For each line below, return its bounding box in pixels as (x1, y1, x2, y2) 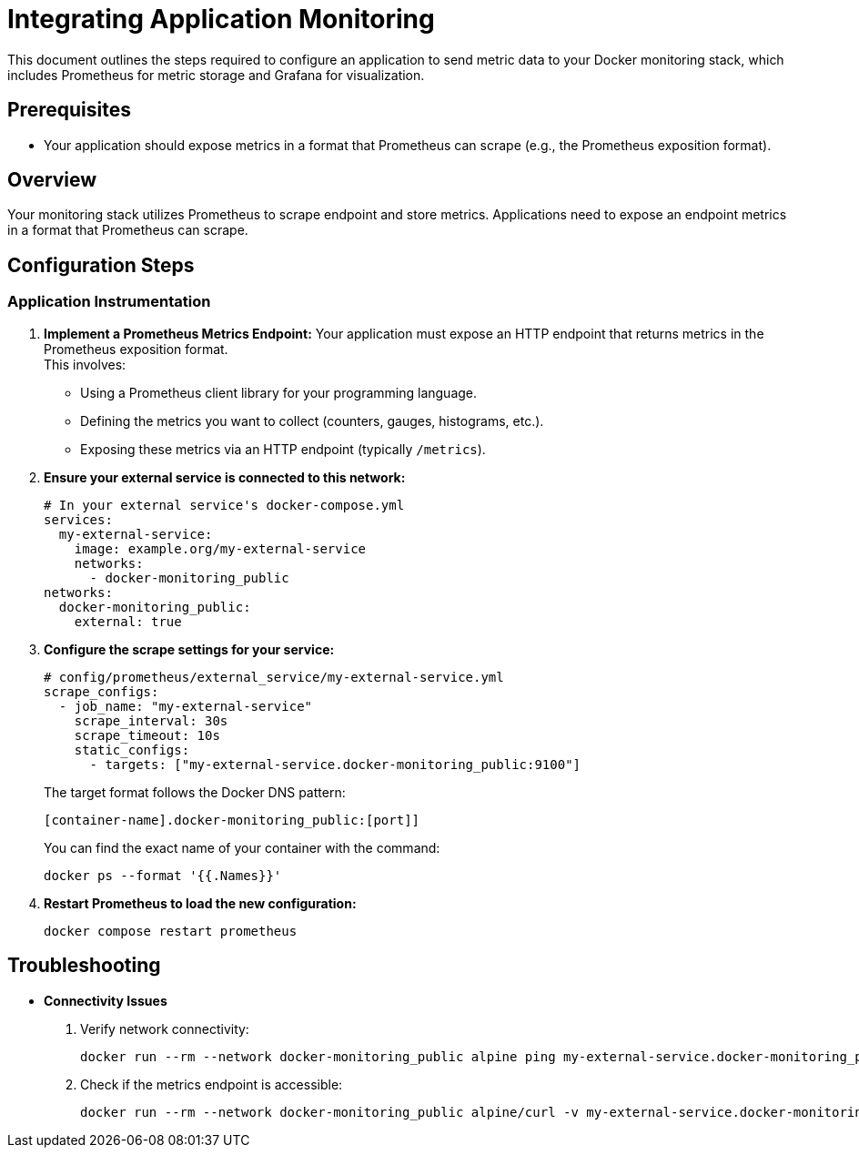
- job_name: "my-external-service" (58, 698, 313, 714)
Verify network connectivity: (80, 1020, 249, 1037)
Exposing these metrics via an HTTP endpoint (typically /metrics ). (80, 441, 486, 457)
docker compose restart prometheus (44, 923, 298, 938)
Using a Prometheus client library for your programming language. (80, 384, 478, 400)
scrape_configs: (44, 684, 159, 699)
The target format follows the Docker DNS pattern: (44, 784, 346, 800)
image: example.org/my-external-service (74, 541, 367, 556)
